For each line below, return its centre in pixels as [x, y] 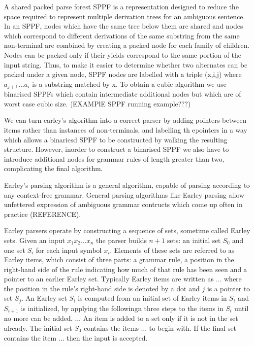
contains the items [111, 328]
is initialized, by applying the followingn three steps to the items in [122, 308]
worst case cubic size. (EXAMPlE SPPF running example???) [97, 103]
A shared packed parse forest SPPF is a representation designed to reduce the [121, 6]
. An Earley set [44, 298]
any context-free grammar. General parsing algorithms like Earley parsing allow [124, 194]
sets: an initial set [194, 240]
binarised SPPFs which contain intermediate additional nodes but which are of [123, 94]
